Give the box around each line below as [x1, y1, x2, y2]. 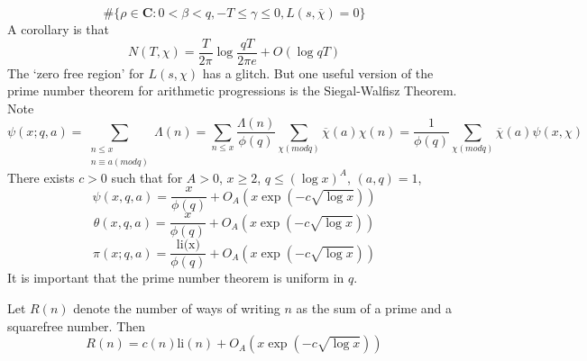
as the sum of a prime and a [296, 299, 453, 318]
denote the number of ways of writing [73, 299, 280, 318]
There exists [7, 167, 75, 186]
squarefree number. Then [7, 316, 146, 335]
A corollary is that [7, 20, 109, 38]
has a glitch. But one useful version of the [202, 63, 434, 82]
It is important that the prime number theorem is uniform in [7, 268, 344, 287]
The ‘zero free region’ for [7, 63, 144, 82]
